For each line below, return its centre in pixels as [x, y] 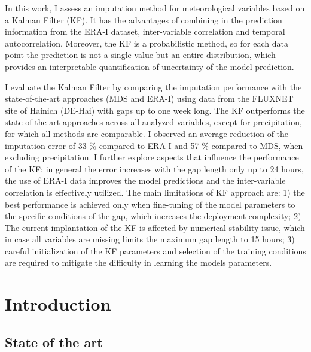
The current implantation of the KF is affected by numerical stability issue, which [155, 227]
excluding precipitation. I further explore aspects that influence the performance [152, 157]
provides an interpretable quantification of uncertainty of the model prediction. [150, 66]
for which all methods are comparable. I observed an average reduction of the [147, 133]
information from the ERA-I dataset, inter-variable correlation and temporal [145, 31]
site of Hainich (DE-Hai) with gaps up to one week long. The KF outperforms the [155, 110]
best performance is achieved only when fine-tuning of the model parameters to [150, 204]
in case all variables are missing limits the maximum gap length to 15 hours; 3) [150, 239]
